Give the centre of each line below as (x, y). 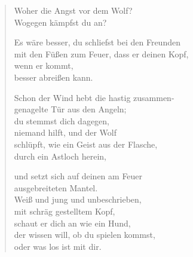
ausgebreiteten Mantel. (56, 187)
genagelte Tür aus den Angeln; (70, 109)
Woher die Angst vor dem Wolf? (73, 10)
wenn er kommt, (44, 65)
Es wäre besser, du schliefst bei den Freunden (97, 42)
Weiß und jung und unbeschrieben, (78, 199)
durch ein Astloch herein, (60, 156)
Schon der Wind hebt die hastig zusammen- (94, 97)
